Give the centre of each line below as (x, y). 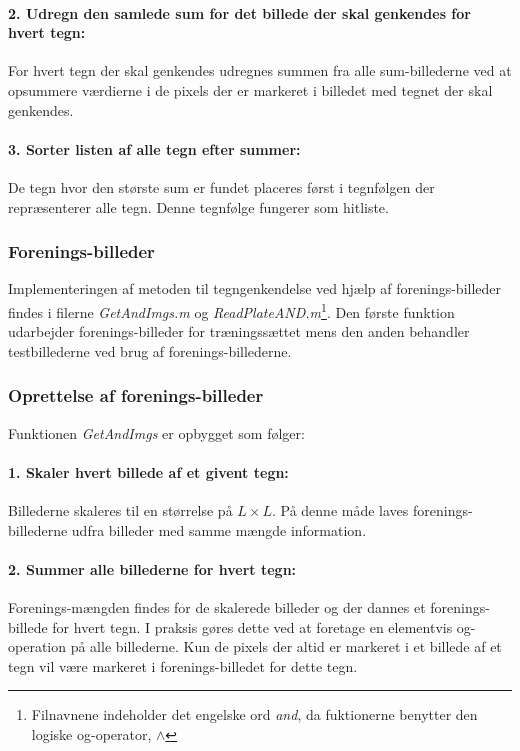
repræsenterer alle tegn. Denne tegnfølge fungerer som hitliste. (198, 206)
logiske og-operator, (91, 733)
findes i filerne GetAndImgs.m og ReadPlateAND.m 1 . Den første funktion (231, 310)
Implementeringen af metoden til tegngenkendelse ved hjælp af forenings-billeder (255, 288)
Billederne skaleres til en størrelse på (120, 510)
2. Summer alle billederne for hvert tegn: (152, 568)
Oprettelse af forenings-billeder (136, 395)
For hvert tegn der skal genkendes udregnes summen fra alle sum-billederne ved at (260, 70)
